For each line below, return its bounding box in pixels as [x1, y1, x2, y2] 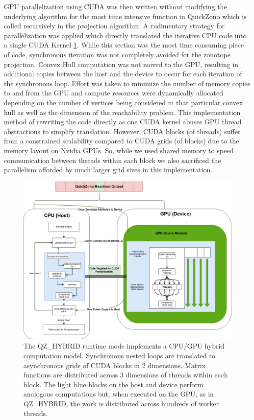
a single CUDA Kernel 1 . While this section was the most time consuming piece [4, 40, 244, 50]
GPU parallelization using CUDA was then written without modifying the [4, 1, 227, 11]
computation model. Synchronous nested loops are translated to [24, 350, 215, 361]
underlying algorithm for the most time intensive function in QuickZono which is [4, 11, 247, 21]
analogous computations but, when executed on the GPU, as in [24, 389, 214, 399]
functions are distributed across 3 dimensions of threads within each [24, 370, 228, 380]
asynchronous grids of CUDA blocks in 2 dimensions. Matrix [24, 360, 206, 370]
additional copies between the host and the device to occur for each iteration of [4, 69, 242, 79]
